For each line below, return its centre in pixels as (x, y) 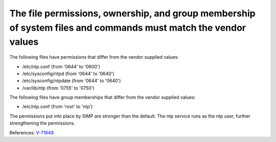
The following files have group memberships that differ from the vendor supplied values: (102, 98)
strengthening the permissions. (42, 123)
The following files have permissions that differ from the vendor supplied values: (94, 57)
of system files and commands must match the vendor (128, 28)
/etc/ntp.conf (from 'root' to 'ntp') (57, 107)
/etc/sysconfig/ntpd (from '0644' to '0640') (68, 74)
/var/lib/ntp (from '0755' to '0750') (58, 88)
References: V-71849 (31, 132)
